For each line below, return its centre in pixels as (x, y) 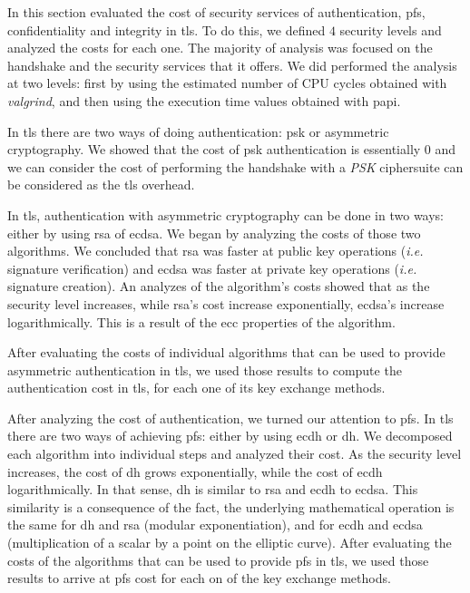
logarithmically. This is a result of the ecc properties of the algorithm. (201, 321)
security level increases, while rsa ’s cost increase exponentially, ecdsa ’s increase (226, 303)
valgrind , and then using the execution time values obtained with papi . (204, 100)
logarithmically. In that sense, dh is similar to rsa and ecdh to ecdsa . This (213, 489)
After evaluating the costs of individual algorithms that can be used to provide (226, 352)
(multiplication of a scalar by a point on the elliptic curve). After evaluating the (230, 543)
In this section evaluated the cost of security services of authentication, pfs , (216, 12)
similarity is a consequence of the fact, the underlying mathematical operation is (231, 506)
